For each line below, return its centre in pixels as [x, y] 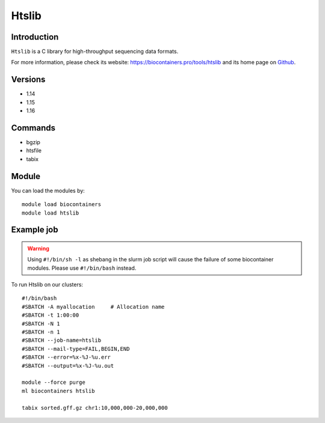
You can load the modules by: [48, 190]
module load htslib [51, 213]
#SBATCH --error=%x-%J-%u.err [67, 357]
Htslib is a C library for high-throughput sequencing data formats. [95, 52]
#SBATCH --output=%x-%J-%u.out [68, 366]
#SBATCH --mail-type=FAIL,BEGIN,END [76, 349]
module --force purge [54, 382]
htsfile [34, 151]
